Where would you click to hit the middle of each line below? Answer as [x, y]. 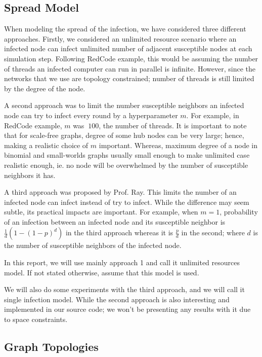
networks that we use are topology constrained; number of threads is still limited [129, 78]
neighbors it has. [30, 175]
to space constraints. [36, 319]
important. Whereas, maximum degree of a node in [178, 145]
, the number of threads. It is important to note [173, 125]
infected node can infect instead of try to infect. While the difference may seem [127, 202]
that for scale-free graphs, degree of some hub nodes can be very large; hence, [124, 135]
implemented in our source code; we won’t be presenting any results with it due [127, 309]
